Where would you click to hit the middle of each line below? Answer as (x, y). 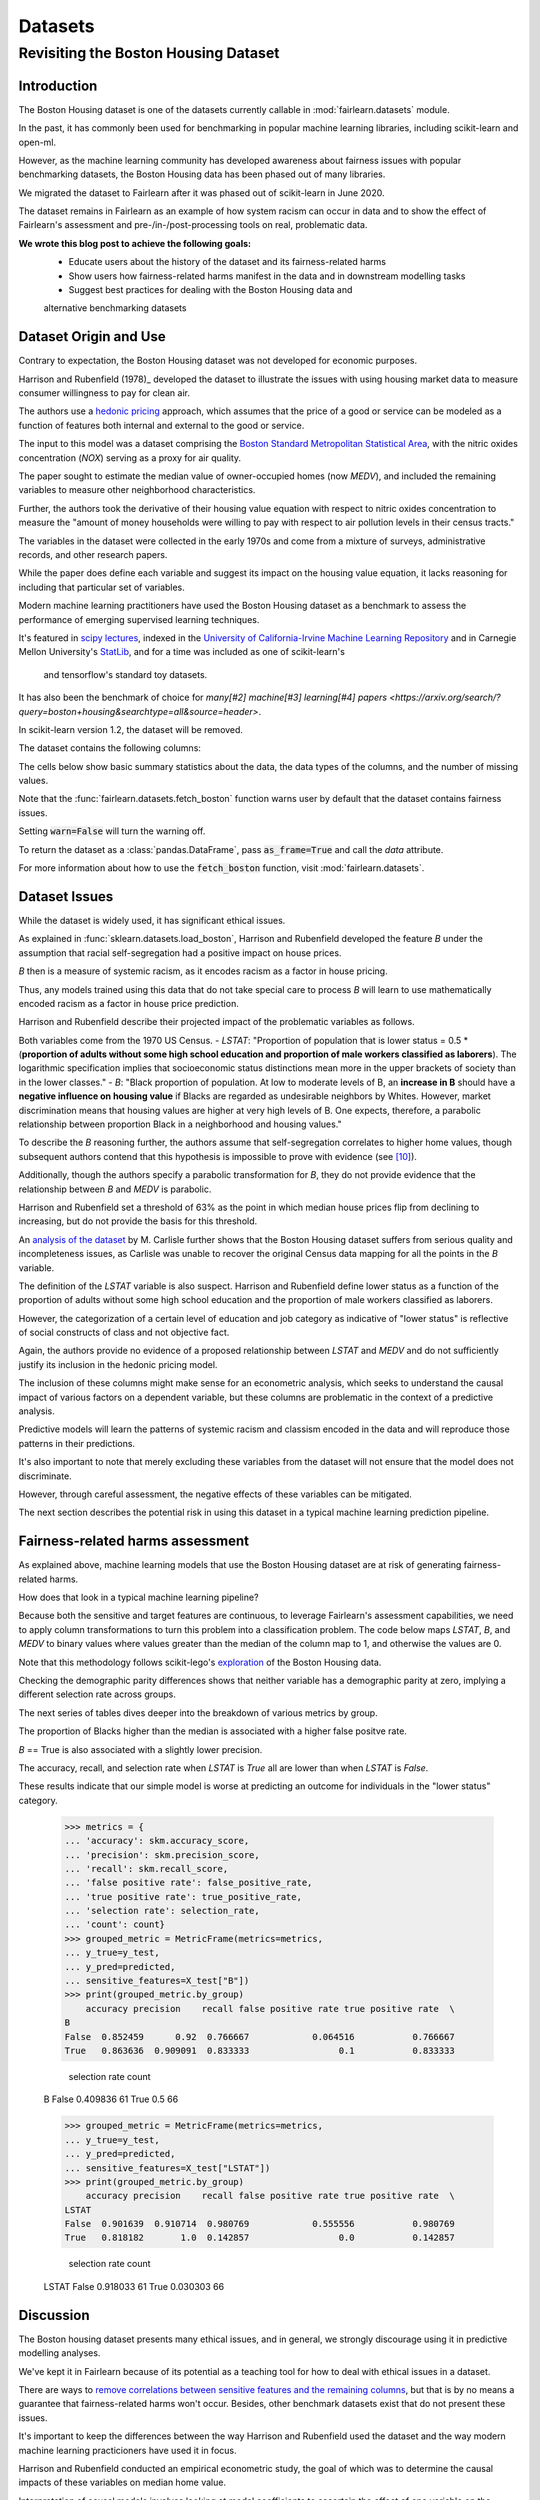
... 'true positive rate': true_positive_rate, (183, 1896)
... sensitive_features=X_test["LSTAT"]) (167, 2168)
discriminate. (45, 1476)
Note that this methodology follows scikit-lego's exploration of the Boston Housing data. (200, 1662)
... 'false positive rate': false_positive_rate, (188, 1883)
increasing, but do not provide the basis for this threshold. (138, 1221)
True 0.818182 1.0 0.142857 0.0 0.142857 (259, 2238)
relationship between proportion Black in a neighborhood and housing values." (180, 1124)
